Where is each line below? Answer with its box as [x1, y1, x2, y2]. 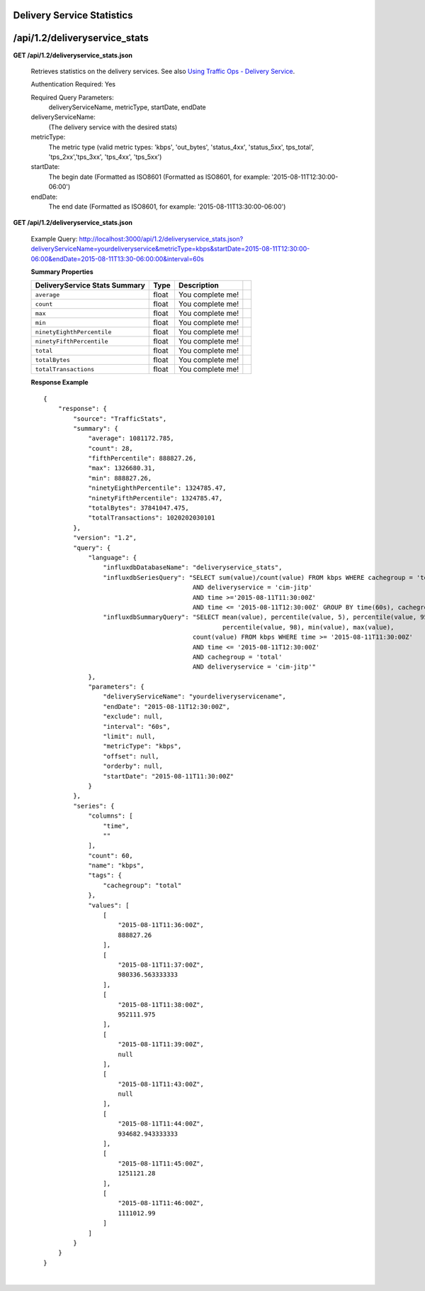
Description [178, 280, 219, 290]
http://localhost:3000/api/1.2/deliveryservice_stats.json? [79, 234, 244, 243]
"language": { [88, 554, 137, 561]
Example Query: [30, 234, 78, 243]
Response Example [30, 378, 89, 387]
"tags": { [88, 872, 123, 879]
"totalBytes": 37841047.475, [88, 504, 189, 512]
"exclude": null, [103, 713, 163, 720]
